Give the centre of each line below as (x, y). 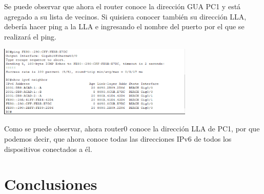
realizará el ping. (30, 36)
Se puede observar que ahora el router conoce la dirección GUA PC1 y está (123, 6)
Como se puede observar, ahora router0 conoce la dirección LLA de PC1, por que (132, 129)
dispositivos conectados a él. (48, 149)
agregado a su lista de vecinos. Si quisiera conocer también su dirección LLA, (125, 16)
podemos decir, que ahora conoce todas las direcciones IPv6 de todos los (118, 139)
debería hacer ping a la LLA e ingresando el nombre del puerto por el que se (124, 26)
